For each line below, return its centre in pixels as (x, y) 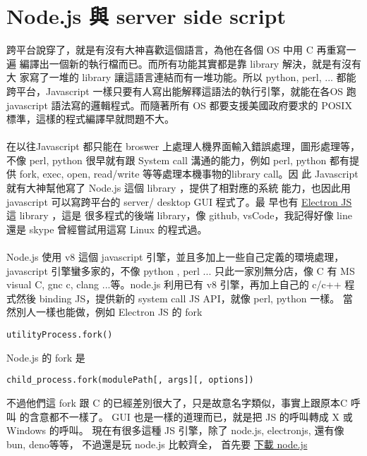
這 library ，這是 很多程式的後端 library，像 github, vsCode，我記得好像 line (179, 215)
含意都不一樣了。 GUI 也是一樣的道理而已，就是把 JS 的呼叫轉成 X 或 (191, 416)
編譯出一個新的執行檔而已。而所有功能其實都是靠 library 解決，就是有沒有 (190, 63)
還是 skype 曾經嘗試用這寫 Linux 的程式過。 (107, 229)
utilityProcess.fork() (60, 335)
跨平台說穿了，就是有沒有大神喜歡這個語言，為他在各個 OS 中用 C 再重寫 (176, 50)
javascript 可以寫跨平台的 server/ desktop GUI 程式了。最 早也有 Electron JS (179, 201)
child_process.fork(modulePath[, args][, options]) (130, 380)
